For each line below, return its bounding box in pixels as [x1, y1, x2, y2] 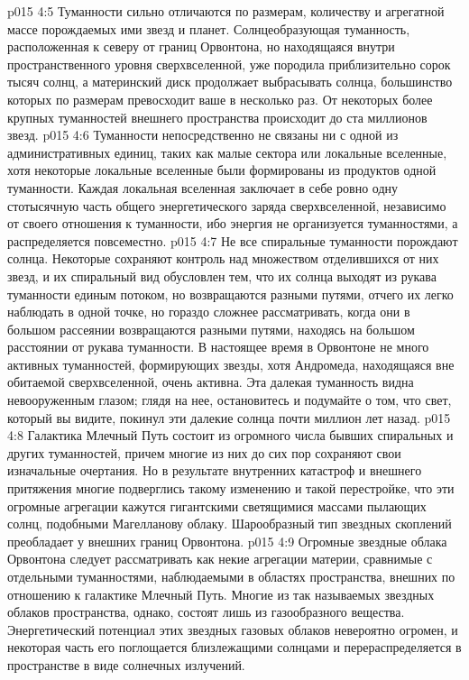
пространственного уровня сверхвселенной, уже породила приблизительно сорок [7, 54, 451, 73]
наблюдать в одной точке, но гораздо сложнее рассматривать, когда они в [7, 302, 410, 321]
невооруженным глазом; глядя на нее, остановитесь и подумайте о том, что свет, [7, 391, 452, 409]
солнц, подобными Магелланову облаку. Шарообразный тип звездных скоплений [7, 514, 452, 533]
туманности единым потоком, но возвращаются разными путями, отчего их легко [7, 284, 454, 303]
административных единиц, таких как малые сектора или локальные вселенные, [7, 142, 447, 161]
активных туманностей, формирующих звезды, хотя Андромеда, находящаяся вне [7, 354, 455, 373]
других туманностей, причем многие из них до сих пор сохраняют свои [7, 443, 401, 462]
